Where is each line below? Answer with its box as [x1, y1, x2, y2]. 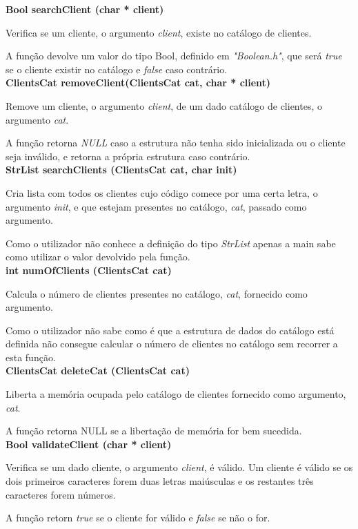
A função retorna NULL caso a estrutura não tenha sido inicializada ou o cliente [6, 135, 346, 150]
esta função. [6, 349, 56, 364]
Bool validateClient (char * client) [6, 436, 172, 451]
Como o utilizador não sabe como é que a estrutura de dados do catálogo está [6, 323, 335, 337]
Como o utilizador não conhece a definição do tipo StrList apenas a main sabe [6, 235, 336, 250]
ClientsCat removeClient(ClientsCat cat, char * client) [6, 75, 271, 90]
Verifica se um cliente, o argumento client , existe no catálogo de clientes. [6, 25, 312, 39]
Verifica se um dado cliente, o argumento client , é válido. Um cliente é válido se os [6, 460, 353, 474]
